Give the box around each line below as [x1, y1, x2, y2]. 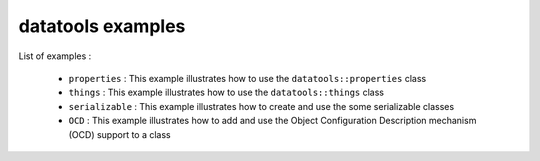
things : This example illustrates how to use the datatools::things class [68, 86, 385, 99]
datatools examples [18, 15, 186, 37]
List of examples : [18, 50, 92, 62]
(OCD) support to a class [68, 128, 172, 140]
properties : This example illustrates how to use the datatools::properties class [68, 72, 427, 84]
